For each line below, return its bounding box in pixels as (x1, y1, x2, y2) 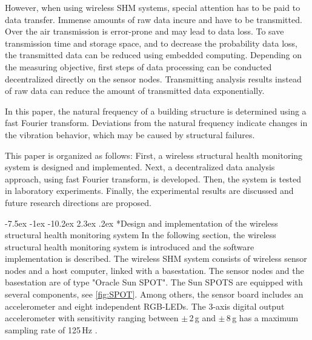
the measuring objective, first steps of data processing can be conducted (5, 60, 272, 73)
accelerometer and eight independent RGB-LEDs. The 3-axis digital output (5, 299, 285, 312)
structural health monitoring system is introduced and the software (5, 240, 254, 253)
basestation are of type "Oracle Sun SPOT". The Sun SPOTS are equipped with (5, 276, 303, 288)
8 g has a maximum (226, 312, 299, 324)
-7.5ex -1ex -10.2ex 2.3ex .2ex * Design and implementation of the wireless (5, 216, 278, 229)
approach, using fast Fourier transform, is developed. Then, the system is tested (5, 172, 302, 185)
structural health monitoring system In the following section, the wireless (5, 228, 276, 241)
